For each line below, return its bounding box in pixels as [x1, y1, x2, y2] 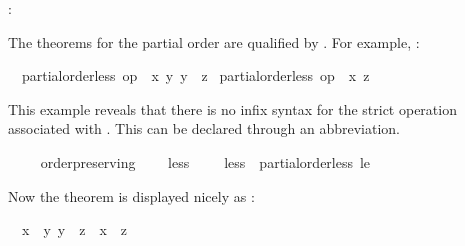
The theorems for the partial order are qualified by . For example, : [8, 31, 420, 52]
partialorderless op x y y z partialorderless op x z [21, 65, 370, 86]
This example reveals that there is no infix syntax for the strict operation [8, 98, 457, 119]
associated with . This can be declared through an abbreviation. [8, 118, 400, 139]
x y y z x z [21, 219, 127, 240]
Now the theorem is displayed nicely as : [8, 185, 255, 206]
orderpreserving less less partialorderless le [40, 151, 371, 172]
